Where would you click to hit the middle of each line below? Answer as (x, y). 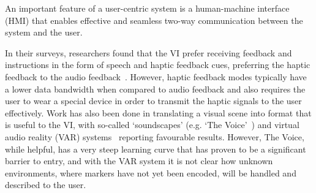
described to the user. (46, 185)
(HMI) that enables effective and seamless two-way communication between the (154, 20)
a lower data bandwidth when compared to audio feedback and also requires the (155, 89)
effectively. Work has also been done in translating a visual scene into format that (158, 112)
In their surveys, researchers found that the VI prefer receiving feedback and (149, 52)
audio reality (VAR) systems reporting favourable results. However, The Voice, (155, 136)
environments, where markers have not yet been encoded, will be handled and (151, 172)
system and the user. (44, 32)
